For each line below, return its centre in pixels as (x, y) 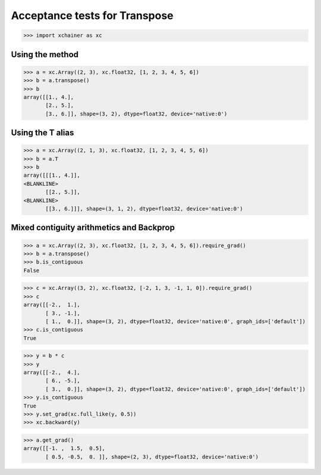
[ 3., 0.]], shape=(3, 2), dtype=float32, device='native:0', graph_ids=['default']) (176, 389)
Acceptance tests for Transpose (92, 15)
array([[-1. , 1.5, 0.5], (64, 449)
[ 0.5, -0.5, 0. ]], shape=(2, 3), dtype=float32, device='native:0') (152, 457)
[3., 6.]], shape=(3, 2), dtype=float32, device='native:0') (136, 114)
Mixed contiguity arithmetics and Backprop (93, 228)
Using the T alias (43, 133)
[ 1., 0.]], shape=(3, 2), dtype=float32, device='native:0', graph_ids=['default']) (176, 321)
